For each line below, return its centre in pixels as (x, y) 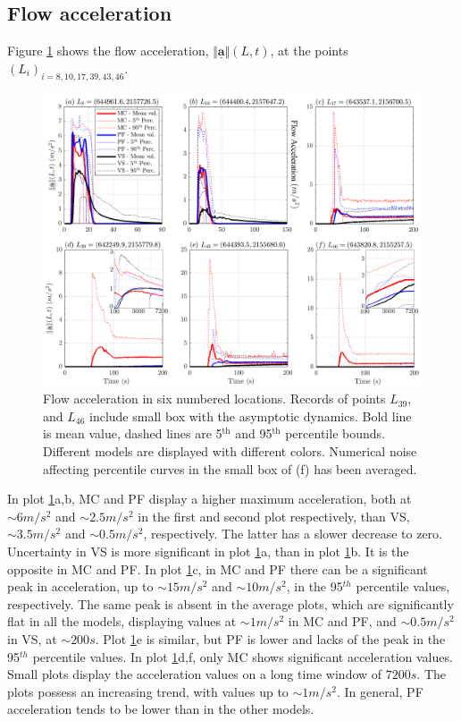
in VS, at (32, 639)
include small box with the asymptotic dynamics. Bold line (251, 416)
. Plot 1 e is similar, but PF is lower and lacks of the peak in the (270, 639)
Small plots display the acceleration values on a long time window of (195, 674)
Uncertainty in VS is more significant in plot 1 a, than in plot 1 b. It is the (208, 551)
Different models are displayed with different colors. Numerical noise (230, 451)
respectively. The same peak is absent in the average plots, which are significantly (230, 603)
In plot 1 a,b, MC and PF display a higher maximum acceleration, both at (210, 499)
